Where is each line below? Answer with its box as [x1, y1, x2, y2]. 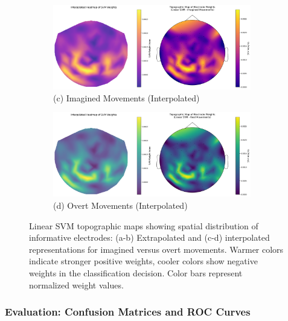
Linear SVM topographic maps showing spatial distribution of [29, 219, 258, 232]
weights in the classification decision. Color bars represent [29, 266, 243, 279]
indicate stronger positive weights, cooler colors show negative [29, 255, 258, 267]
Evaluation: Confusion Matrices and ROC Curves [5, 304, 251, 319]
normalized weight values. [29, 278, 124, 291]
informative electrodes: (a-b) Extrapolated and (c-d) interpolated [29, 231, 270, 244]
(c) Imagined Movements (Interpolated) [53, 91, 200, 104]
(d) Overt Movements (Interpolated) [53, 199, 188, 211]
